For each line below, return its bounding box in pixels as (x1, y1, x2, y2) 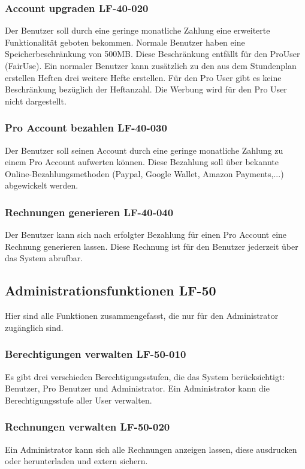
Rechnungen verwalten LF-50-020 (5, 419, 170, 434)
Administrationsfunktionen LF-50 (5, 281, 216, 300)
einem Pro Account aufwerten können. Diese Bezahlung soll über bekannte (5, 156, 279, 168)
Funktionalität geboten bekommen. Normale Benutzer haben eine (5, 35, 245, 48)
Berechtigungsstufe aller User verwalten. (5, 393, 152, 406)
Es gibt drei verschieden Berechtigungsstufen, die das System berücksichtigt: (5, 370, 285, 383)
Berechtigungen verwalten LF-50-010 (5, 346, 186, 362)
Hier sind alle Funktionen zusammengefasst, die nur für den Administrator (5, 309, 279, 322)
